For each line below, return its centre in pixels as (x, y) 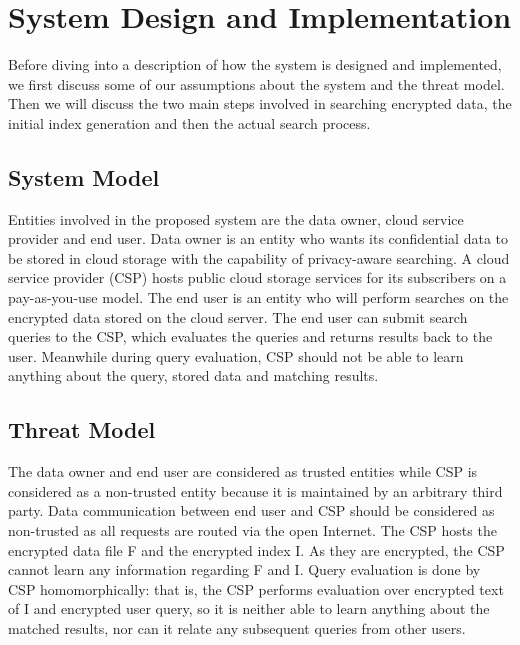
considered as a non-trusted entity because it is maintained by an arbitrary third (255, 490)
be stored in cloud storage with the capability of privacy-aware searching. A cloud (259, 257)
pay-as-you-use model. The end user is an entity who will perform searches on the (258, 297)
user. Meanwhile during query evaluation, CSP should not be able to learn (236, 355)
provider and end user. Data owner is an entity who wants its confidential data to (258, 238)
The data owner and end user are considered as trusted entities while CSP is (243, 471)
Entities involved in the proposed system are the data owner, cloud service (236, 218)
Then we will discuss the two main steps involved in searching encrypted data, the (260, 103)
